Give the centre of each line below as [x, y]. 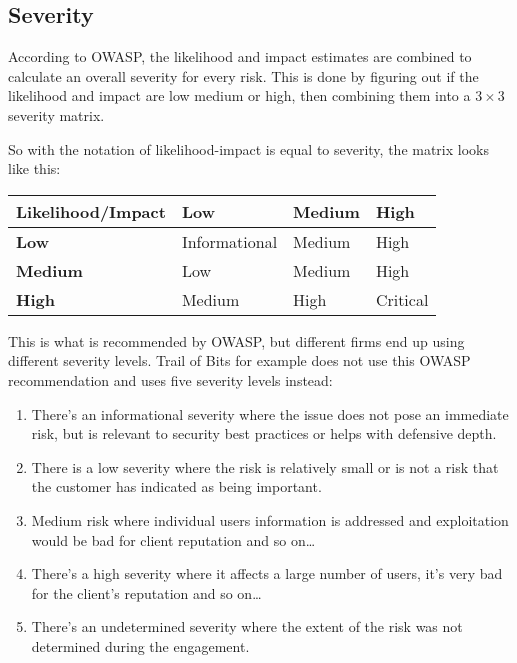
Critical [402, 299]
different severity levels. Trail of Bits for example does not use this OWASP [239, 360]
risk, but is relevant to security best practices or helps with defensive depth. [264, 433]
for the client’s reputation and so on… [146, 592]
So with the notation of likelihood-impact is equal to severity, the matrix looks [248, 148]
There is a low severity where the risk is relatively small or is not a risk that [265, 466]
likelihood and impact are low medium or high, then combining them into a [239, 95]
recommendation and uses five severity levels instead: [170, 379]
